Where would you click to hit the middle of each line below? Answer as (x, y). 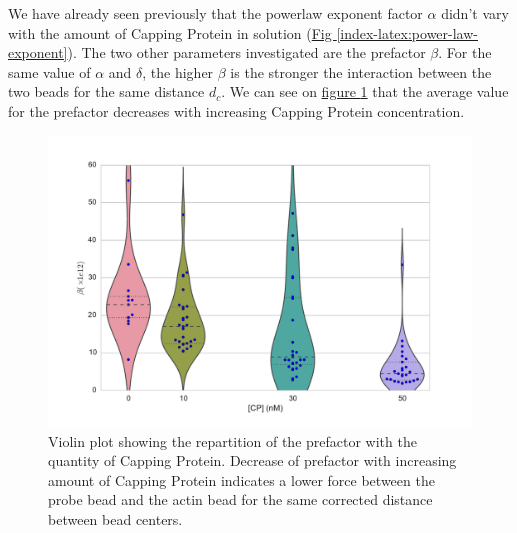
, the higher (178, 71)
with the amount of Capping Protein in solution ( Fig (170, 32)
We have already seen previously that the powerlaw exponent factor (215, 13)
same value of (49, 71)
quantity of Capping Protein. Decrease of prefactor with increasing (252, 460)
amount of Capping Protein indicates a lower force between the (241, 479)
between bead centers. (115, 519)
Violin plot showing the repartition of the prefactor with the (232, 440)
